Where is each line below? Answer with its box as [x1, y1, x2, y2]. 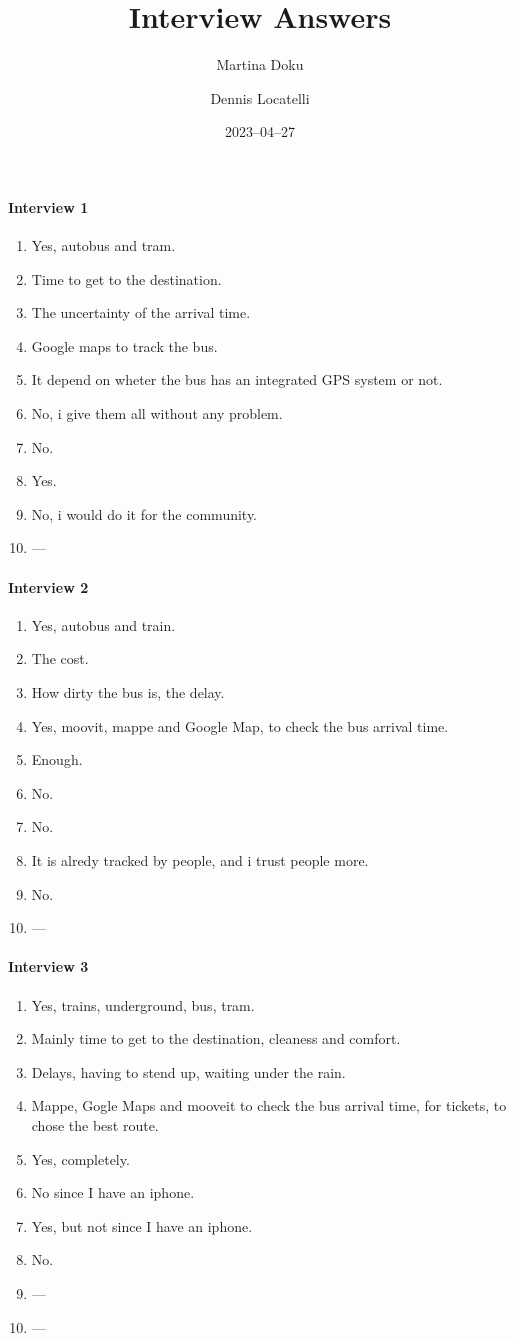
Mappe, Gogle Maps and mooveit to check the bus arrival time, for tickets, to [31, 1095, 507, 1116]
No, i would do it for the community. [31, 503, 258, 524]
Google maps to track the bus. [31, 335, 218, 356]
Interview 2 [8, 576, 89, 597]
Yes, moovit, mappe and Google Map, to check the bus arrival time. [31, 715, 449, 736]
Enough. [31, 749, 83, 770]
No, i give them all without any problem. [31, 403, 283, 424]
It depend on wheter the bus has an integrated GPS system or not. [31, 369, 443, 390]
